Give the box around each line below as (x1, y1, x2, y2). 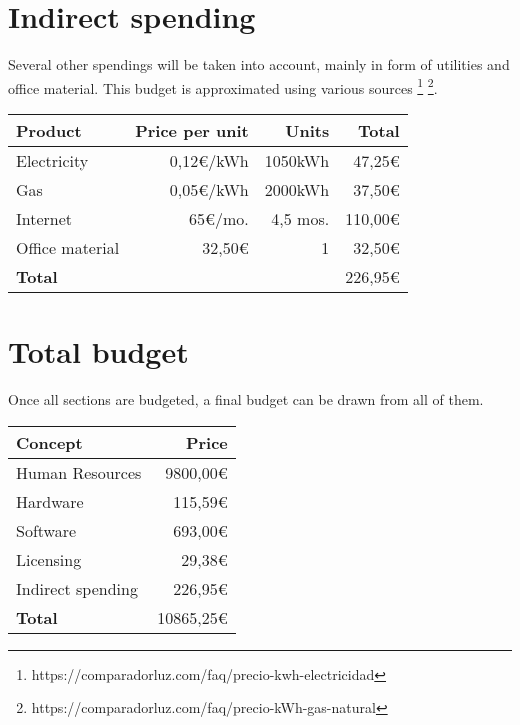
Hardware (16, 489, 84, 513)
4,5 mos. (271, 206, 330, 230)
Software (16, 518, 77, 542)
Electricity (16, 148, 89, 172)
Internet (16, 206, 73, 230)
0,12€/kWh (169, 148, 249, 172)
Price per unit (135, 118, 249, 142)
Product (16, 118, 82, 142)
